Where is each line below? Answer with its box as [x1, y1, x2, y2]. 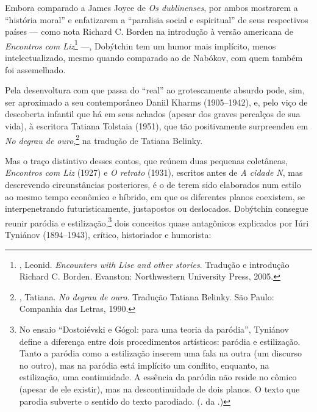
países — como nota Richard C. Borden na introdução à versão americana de [5, 25, 293, 38]
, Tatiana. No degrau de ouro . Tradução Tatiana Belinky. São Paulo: [19, 290, 274, 303]
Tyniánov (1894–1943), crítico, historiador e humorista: [5, 228, 212, 241]
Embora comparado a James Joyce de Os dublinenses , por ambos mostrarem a [5, 1, 298, 13]
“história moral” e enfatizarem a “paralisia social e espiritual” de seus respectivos [5, 13, 308, 26]
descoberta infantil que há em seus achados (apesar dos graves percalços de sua [5, 107, 301, 120]
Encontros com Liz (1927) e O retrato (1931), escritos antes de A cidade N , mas [5, 166, 303, 179]
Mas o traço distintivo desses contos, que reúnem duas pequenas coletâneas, [5, 154, 288, 167]
